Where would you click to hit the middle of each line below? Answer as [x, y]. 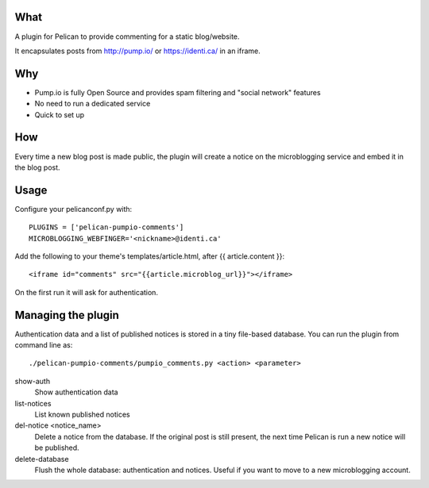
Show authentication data [76, 392]
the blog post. [37, 167]
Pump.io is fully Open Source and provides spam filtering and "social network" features [178, 92]
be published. [57, 448]
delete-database [42, 459]
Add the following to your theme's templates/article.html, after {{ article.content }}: [150, 256]
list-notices [33, 403]
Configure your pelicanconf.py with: [73, 209]
